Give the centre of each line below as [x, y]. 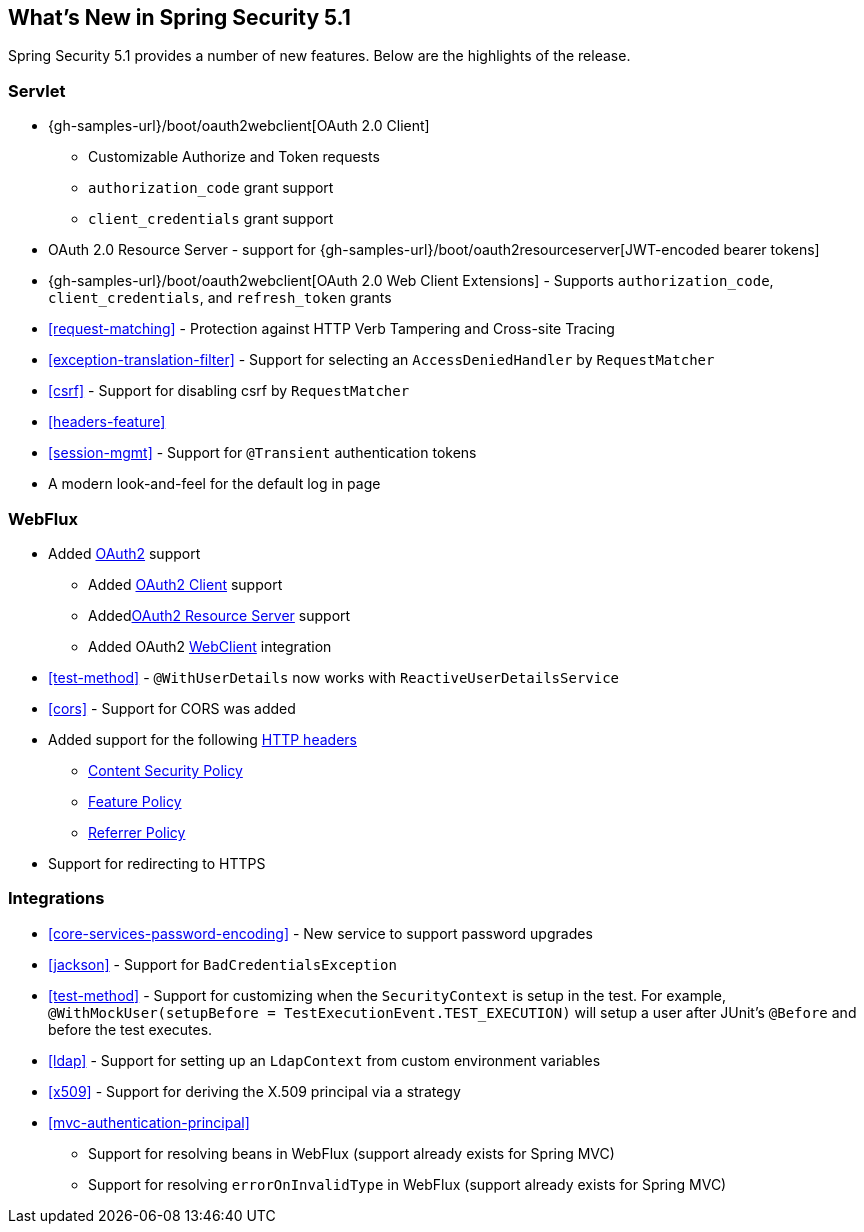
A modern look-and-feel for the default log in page [214, 484]
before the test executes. [130, 1029]
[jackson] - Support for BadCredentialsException [222, 964]
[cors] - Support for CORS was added [172, 708]
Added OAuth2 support [124, 553]
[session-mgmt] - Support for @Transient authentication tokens [262, 453]
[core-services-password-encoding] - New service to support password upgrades [320, 933]
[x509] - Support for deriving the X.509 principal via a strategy [254, 1091]
